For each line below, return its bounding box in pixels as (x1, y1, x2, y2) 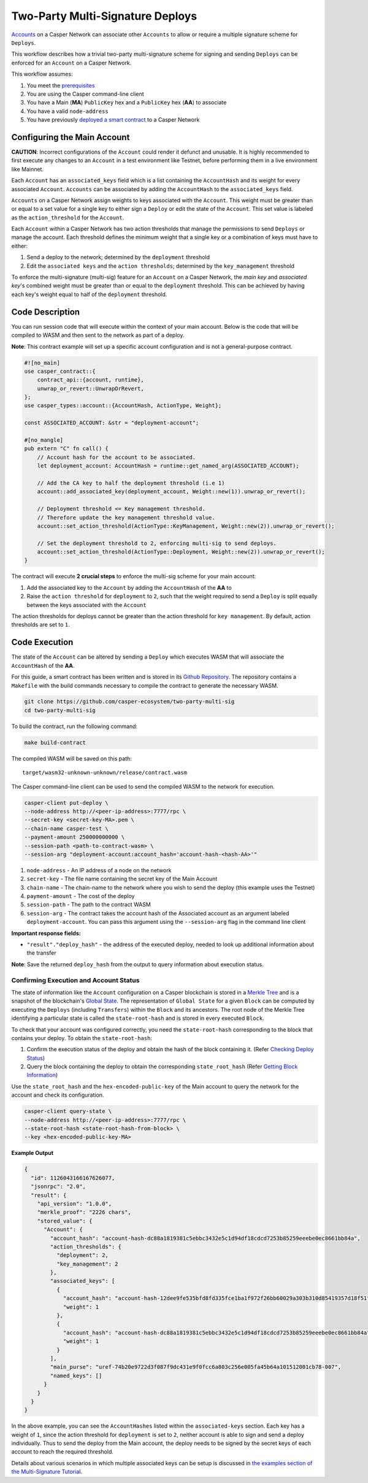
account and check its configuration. (11, 1091, 104, 1099)
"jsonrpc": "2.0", (31, 1183, 86, 1190)
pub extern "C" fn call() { (24, 445, 109, 452)
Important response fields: (11, 929, 81, 937)
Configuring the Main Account (11, 132, 130, 143)
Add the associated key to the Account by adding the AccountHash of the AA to (26, 584, 232, 591)
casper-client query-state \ (24, 1108, 112, 1115)
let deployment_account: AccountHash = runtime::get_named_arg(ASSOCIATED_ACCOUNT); (37, 463, 300, 469)
